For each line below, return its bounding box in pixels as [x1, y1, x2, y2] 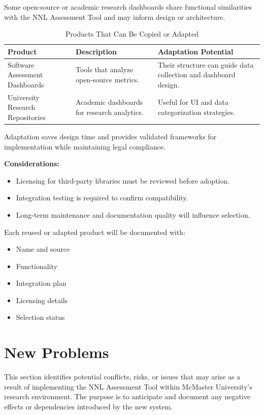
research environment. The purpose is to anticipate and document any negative [4, 391, 250, 402]
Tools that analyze [75, 64, 134, 75]
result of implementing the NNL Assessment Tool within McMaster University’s [4, 381, 252, 392]
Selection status [16, 312, 65, 322]
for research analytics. [75, 107, 144, 117]
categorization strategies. [158, 107, 235, 117]
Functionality [16, 260, 57, 271]
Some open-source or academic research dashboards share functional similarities [4, 2, 252, 12]
